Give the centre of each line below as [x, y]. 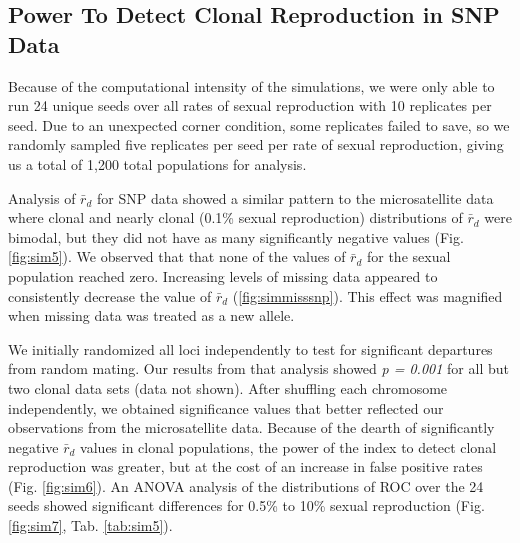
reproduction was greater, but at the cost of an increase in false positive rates [245, 466]
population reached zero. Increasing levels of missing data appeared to [223, 275]
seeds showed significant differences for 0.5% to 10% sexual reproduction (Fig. [246, 505]
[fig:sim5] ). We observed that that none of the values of [177, 256]
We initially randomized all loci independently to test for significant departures [250, 348]
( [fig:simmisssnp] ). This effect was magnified [367, 295]
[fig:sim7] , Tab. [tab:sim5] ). [90, 525]
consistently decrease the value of [110, 295]
